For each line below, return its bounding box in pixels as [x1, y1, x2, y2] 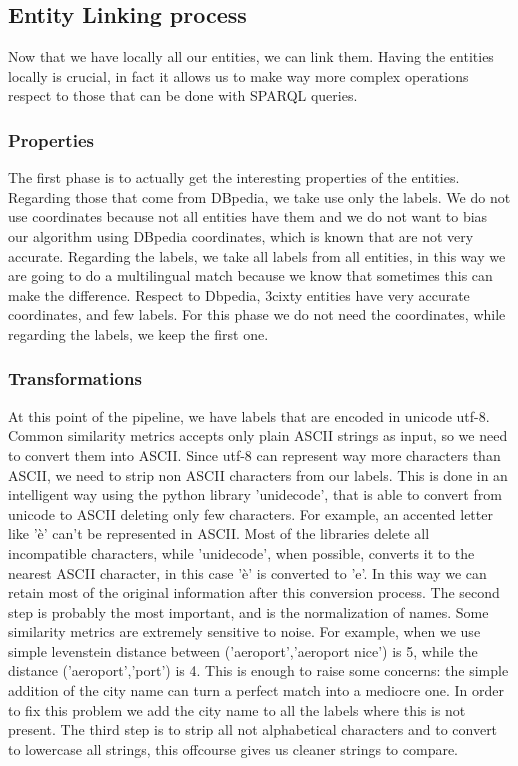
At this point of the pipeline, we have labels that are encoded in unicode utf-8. [8, 405, 490, 426]
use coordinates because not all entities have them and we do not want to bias [8, 206, 488, 227]
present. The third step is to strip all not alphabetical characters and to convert [8, 719, 498, 740]
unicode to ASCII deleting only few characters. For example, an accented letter [8, 503, 493, 524]
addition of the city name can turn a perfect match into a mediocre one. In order [8, 680, 505, 701]
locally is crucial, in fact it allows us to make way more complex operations [8, 65, 469, 86]
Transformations [8, 366, 142, 391]
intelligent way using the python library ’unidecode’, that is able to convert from [8, 484, 502, 505]
